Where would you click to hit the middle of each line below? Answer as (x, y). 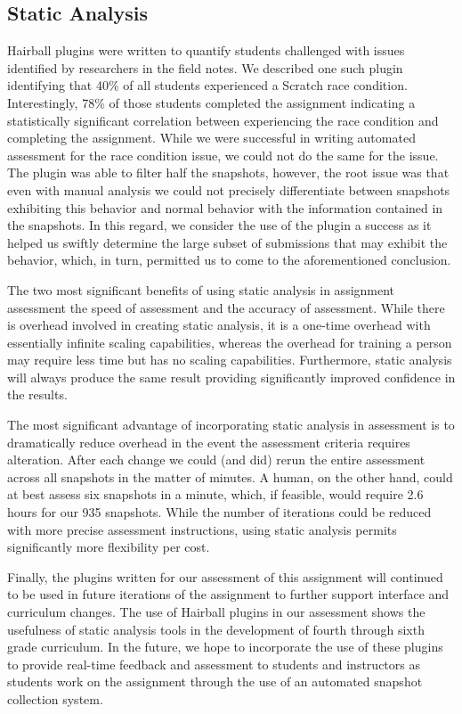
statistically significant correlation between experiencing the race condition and (223, 120)
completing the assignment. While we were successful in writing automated (211, 138)
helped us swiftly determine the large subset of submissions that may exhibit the (227, 242)
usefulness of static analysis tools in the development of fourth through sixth (216, 629)
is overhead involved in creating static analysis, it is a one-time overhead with (219, 325)
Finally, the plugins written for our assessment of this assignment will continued (225, 576)
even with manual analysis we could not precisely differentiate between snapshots (229, 189)
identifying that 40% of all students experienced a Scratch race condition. (207, 85)
